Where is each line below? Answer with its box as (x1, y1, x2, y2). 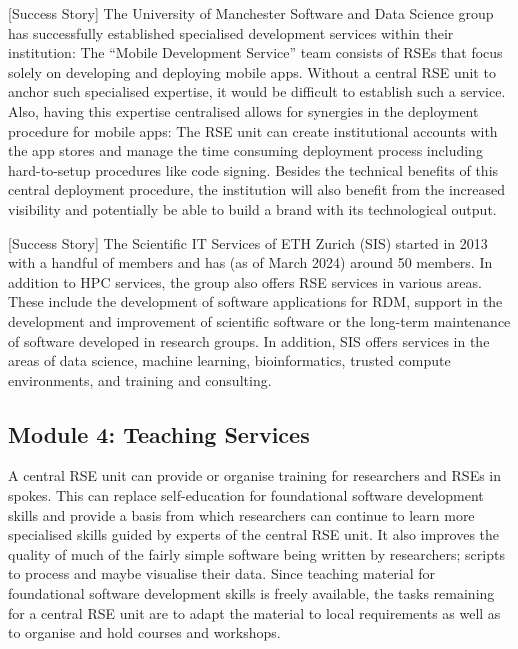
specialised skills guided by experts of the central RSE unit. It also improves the (8, 524, 500, 545)
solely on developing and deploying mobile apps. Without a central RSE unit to (8, 61, 496, 82)
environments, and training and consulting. (8, 369, 272, 390)
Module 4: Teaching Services (8, 418, 310, 449)
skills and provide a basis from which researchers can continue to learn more (8, 504, 475, 525)
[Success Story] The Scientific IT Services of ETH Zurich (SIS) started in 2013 (8, 232, 488, 253)
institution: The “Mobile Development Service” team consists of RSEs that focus (8, 42, 503, 63)
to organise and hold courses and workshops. (8, 622, 281, 643)
